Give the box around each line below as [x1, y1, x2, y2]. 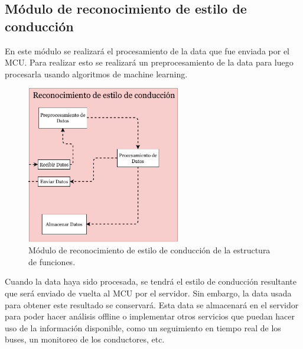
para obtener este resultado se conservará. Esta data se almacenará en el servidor [5, 298, 299, 311]
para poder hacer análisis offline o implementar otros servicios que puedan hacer [5, 310, 295, 322]
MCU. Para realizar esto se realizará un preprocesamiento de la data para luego [5, 56, 294, 69]
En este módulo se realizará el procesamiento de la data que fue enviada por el [5, 44, 289, 57]
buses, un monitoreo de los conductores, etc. [5, 333, 165, 345]
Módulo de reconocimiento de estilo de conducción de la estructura [28, 244, 271, 256]
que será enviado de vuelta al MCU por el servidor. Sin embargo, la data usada [5, 286, 292, 299]
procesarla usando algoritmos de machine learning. [5, 67, 188, 80]
